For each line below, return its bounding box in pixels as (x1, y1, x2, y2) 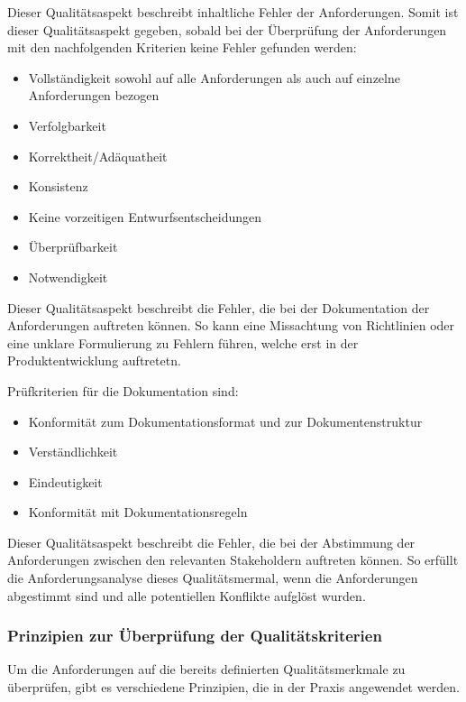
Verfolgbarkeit (28, 115, 106, 134)
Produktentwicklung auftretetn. (7, 351, 181, 370)
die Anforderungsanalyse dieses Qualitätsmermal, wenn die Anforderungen (7, 568, 418, 587)
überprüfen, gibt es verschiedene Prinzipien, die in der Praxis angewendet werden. (7, 678, 460, 697)
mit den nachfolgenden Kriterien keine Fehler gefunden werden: (7, 38, 357, 57)
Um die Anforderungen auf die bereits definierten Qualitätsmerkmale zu (7, 660, 406, 679)
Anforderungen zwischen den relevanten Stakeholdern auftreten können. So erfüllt (7, 550, 459, 569)
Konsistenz (28, 177, 88, 196)
